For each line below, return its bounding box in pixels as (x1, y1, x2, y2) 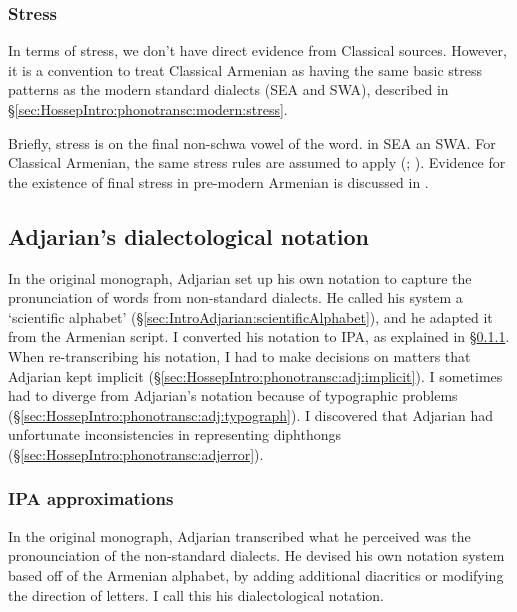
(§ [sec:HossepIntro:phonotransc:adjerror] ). (8, 443, 264, 464)
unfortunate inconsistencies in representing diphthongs (8, 424, 342, 445)
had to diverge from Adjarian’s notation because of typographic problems (8, 385, 458, 406)
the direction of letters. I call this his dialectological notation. (8, 584, 384, 605)
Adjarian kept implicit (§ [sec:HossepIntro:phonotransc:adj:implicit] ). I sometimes (8, 365, 503, 386)
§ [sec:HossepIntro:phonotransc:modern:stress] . (8, 99, 288, 119)
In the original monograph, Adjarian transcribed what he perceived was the (8, 525, 471, 546)
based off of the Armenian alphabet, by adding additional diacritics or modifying (8, 564, 504, 585)
